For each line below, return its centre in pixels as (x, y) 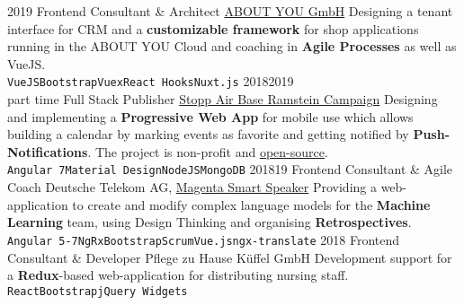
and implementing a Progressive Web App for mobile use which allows (210, 116)
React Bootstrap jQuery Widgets (98, 291)
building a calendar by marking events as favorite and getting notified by (208, 134)
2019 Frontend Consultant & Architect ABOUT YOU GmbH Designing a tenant (230, 11)
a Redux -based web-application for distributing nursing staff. (178, 275)
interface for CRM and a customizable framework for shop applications (213, 28)
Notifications (48, 151)
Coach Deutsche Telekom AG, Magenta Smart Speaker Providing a (192, 187)
